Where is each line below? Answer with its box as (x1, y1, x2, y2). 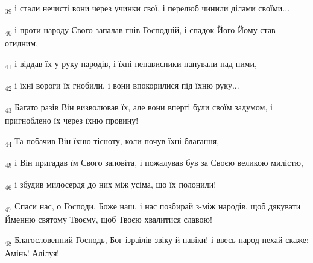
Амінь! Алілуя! (5, 247, 60, 259)
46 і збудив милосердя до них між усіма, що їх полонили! (5, 178, 217, 192)
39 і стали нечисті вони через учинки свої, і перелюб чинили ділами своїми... (5, 2, 290, 16)
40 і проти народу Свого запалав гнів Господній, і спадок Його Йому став (5, 24, 276, 37)
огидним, (5, 37, 39, 49)
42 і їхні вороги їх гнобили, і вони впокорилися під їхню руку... (5, 78, 239, 93)
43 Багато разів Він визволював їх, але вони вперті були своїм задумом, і (5, 101, 273, 115)
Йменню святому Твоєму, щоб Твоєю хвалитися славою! (5, 213, 212, 226)
